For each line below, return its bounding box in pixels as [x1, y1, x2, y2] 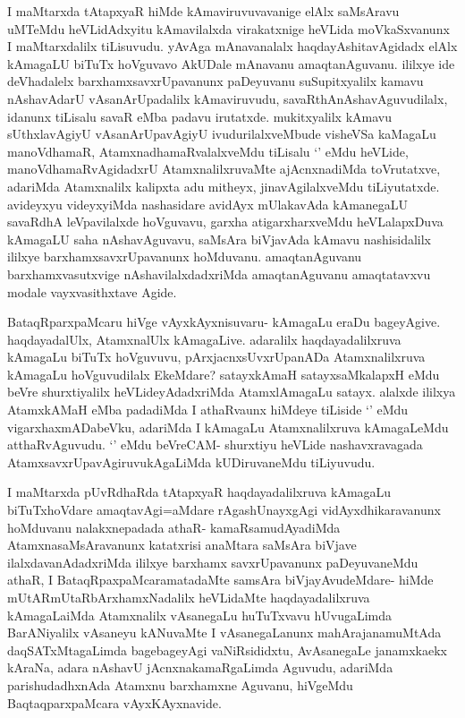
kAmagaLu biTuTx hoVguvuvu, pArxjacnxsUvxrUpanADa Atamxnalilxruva [7, 347, 426, 366]
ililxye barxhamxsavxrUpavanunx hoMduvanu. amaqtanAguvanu [7, 247, 362, 266]
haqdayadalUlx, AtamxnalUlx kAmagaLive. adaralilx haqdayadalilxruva [7, 329, 402, 348]
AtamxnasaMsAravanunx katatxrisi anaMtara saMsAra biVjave [7, 535, 357, 554]
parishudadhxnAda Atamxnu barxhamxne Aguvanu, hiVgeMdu [7, 675, 353, 694]
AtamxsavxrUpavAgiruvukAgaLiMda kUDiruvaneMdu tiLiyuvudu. [7, 452, 376, 471]
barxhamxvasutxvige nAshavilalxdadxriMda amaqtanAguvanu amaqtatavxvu [7, 264, 431, 283]
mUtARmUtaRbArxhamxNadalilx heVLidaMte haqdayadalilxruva [7, 588, 370, 606]
